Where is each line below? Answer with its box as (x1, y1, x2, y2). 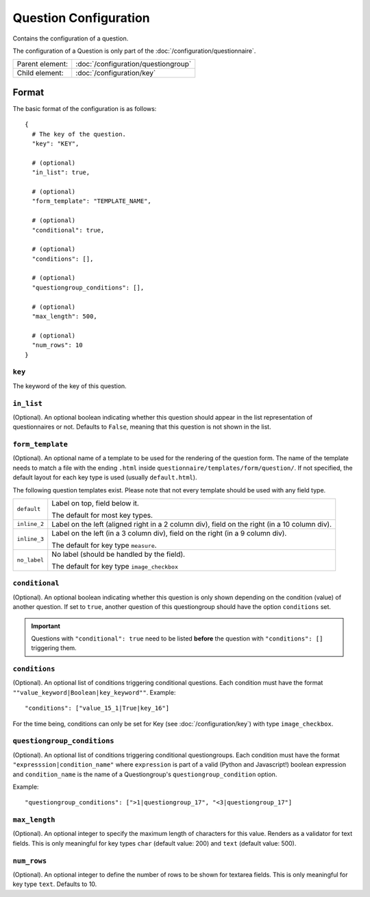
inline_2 (16, 521, 45, 528)
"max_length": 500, (32, 313, 97, 320)
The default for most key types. (51, 510, 153, 520)
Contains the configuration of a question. (12, 34, 129, 43)
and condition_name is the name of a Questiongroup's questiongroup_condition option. (12, 770, 277, 778)
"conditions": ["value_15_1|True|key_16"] (25, 704, 170, 713)
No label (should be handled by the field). (51, 549, 185, 559)
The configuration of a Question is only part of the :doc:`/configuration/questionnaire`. (12, 47, 256, 55)
